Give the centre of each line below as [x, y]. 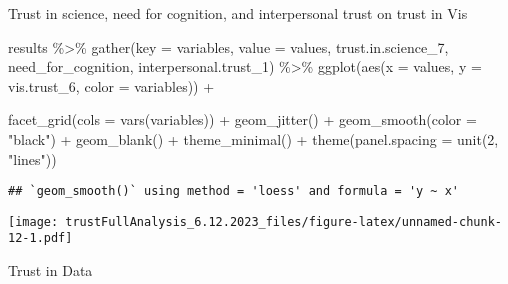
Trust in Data [50, 270]
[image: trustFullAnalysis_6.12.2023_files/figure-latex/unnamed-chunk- [255, 221]
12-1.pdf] [40, 238]
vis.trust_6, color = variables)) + [111, 85]
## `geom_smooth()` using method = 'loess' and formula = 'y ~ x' [234, 191]
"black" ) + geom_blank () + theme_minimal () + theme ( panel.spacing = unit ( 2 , [253, 138]
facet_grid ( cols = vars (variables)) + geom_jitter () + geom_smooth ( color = [242, 119]
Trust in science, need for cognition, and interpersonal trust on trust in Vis [238, 13]
